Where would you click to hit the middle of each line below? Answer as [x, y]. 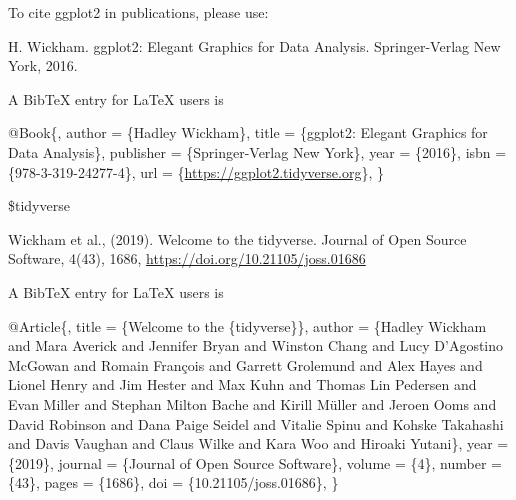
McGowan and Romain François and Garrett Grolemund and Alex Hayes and [245, 364]
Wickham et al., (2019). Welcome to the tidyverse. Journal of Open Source [237, 238]
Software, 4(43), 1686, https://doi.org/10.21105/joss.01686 [187, 258]
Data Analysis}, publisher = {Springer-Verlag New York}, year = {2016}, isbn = [257, 151]
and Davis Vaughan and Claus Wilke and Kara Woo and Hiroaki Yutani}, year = [258, 443]
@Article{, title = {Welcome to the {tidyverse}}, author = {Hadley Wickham [247, 325]
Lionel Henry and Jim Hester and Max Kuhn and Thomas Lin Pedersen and [242, 384]
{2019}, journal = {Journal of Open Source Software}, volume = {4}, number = [255, 462]
